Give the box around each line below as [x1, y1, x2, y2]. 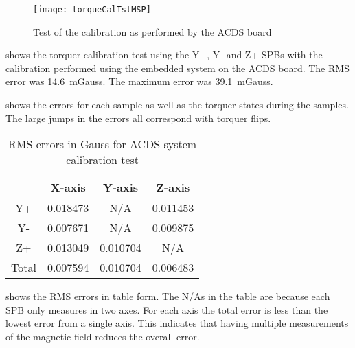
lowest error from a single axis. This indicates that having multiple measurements [5, 316, 349, 330]
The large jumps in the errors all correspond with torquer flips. [5, 111, 271, 125]
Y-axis [103, 179, 139, 196]
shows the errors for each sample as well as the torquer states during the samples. [5, 97, 349, 112]
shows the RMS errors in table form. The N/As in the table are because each [5, 289, 330, 303]
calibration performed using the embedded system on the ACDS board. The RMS [5, 60, 350, 75]
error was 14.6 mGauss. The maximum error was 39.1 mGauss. [5, 74, 273, 89]
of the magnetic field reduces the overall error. [5, 329, 200, 343]
